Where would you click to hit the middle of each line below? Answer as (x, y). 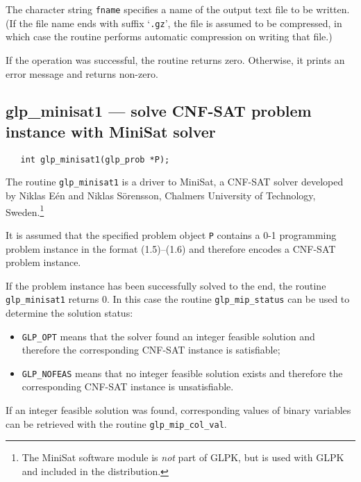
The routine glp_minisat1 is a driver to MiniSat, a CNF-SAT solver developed (175, 182)
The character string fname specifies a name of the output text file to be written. (178, 9)
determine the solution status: (69, 312)
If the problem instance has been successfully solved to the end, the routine (166, 285)
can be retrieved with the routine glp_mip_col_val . (116, 423)
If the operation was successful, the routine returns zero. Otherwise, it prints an (175, 59)
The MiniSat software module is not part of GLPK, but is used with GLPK (183, 457)
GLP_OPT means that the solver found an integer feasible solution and (168, 336)
